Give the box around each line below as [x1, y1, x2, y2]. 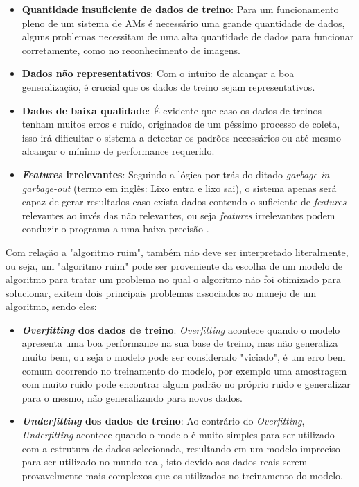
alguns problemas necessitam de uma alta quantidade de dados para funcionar [21, 29, 354, 44]
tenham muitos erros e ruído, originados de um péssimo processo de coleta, [21, 117, 340, 131]
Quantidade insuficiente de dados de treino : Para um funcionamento [21, 2, 339, 16]
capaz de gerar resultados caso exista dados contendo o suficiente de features [21, 194, 347, 209]
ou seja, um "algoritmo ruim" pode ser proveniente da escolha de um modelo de [6, 258, 343, 273]
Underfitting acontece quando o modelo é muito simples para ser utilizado [21, 427, 335, 442]
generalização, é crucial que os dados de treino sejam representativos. [21, 79, 315, 94]
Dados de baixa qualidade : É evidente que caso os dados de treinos [21, 103, 322, 117]
